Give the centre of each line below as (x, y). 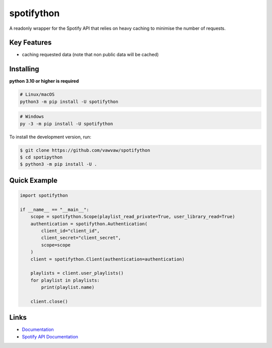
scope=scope (56, 245)
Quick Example (33, 180)
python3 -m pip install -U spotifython (69, 102)
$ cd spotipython (41, 157)
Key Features (30, 43)
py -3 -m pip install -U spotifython (66, 123)
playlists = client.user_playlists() (77, 273)
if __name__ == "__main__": (54, 209)
